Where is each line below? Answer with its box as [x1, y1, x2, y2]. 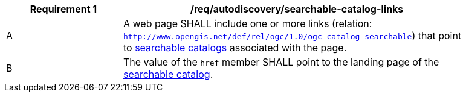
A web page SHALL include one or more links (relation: [123, 17, 372, 30]
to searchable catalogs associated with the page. [123, 42, 347, 54]
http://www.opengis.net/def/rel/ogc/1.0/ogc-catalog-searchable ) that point [123, 30, 462, 42]
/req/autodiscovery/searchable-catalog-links [190, 3, 404, 15]
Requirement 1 [30, 3, 97, 15]
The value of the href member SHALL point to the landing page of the [123, 56, 439, 68]
